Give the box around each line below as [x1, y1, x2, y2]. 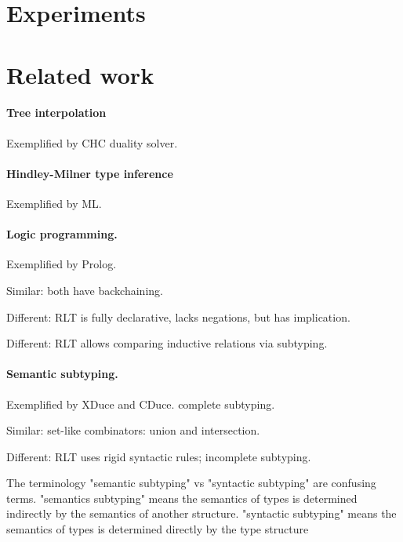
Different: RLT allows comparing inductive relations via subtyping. [6, 335, 328, 351]
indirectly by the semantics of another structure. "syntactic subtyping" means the [6, 505, 397, 522]
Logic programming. [6, 226, 118, 242]
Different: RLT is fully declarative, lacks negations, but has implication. [6, 308, 350, 325]
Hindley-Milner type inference [6, 165, 173, 181]
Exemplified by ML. [6, 195, 102, 211]
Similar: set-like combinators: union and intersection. [6, 422, 260, 438]
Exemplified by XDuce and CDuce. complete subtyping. [6, 395, 275, 412]
